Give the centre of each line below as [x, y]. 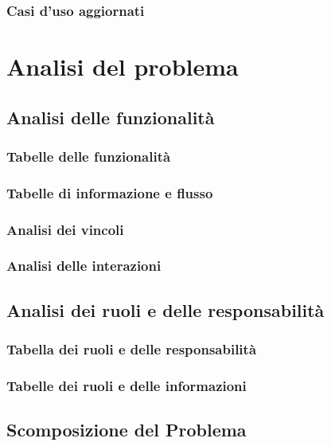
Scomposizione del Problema [127, 430]
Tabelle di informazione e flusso [110, 192]
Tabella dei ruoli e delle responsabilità [132, 349]
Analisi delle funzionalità [111, 117]
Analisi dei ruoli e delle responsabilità [165, 309]
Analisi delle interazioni [84, 266]
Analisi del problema [123, 67]
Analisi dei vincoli [65, 229]
